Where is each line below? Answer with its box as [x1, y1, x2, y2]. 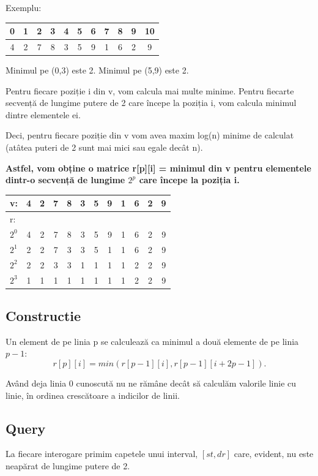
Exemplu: [6, 1, 42, 13]
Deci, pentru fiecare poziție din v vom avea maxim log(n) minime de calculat [6, 129, 294, 142]
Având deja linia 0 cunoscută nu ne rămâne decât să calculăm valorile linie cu [6, 376, 297, 389]
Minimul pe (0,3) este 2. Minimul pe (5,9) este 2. [6, 64, 189, 77]
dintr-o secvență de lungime [6, 173, 125, 186]
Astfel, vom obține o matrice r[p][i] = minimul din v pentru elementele [6, 161, 311, 174]
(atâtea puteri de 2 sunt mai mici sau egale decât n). [6, 141, 203, 153]
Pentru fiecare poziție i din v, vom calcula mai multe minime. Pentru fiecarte [6, 84, 294, 97]
